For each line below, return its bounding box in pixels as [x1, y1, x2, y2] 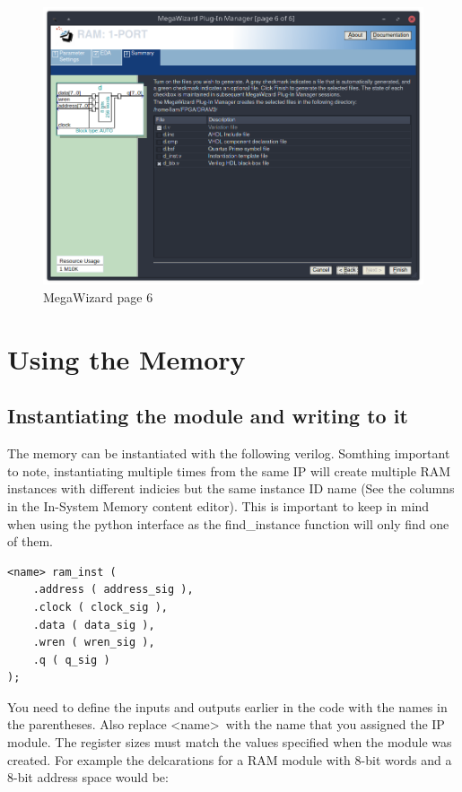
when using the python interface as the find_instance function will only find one [7, 514, 449, 533]
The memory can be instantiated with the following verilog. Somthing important [7, 444, 450, 463]
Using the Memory [7, 340, 246, 377]
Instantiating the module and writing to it [7, 402, 408, 430]
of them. [7, 532, 53, 551]
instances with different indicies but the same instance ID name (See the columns [7, 479, 455, 498]
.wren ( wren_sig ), [32, 636, 155, 649]
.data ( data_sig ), [32, 618, 155, 631]
